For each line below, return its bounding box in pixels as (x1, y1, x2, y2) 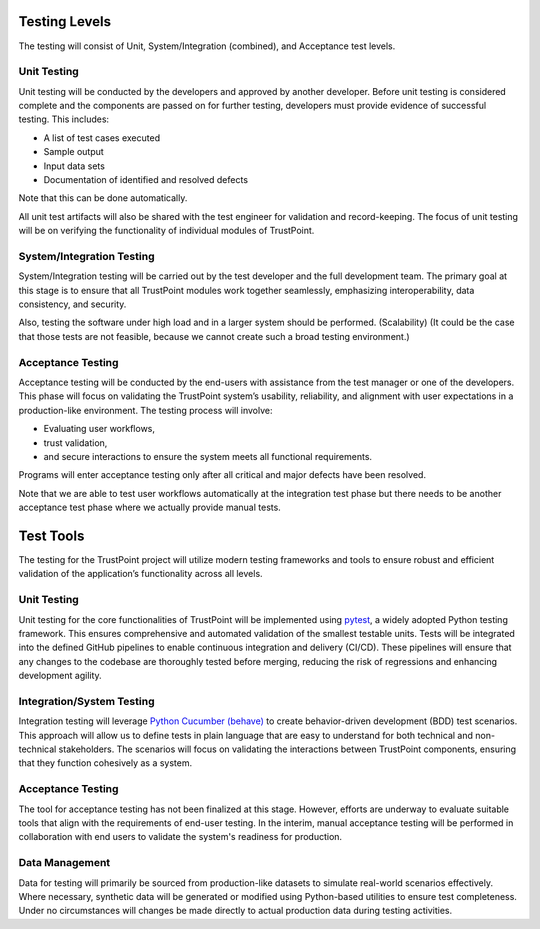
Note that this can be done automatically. (18, 192, 188, 204)
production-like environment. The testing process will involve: (18, 404, 273, 416)
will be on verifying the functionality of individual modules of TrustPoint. (18, 225, 315, 237)
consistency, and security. (18, 298, 127, 310)
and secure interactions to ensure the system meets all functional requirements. (43, 450, 373, 462)
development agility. (18, 670, 102, 682)
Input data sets (43, 160, 105, 172)
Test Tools (18, 527, 85, 544)
